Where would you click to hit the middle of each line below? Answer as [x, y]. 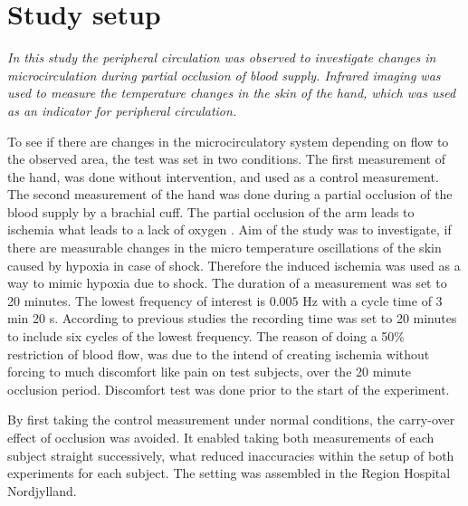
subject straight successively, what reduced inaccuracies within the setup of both [231, 455]
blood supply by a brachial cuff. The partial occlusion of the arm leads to [211, 211]
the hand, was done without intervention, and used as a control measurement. [223, 176]
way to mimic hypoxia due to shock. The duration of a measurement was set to [227, 283]
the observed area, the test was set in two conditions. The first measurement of [227, 159]
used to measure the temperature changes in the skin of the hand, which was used [232, 93]
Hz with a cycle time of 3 [372, 300]
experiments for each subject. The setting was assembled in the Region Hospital [229, 473]
